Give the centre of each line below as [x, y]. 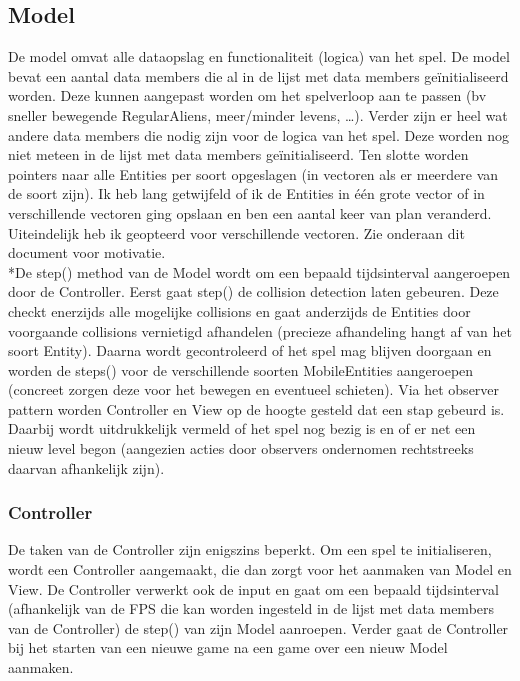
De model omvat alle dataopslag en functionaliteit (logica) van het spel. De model [259, 56]
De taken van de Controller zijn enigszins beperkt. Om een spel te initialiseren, [250, 549]
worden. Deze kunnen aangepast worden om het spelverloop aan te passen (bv [247, 95]
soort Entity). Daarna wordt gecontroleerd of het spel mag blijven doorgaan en [250, 350]
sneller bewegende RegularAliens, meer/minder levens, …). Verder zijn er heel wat [258, 114]
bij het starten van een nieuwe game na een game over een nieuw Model [228, 647]
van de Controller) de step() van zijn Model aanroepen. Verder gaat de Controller [258, 627]
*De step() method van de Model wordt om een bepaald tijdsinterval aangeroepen [259, 271]
